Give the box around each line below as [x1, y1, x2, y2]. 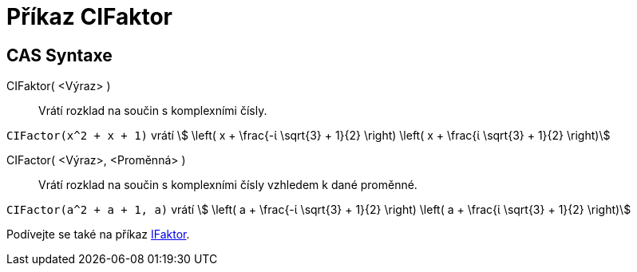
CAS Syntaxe [6, 45, 113, 65]
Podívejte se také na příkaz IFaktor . [6, 227, 190, 242]
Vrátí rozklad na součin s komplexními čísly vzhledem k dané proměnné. [38, 178, 417, 192]
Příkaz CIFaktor [6, 3, 173, 30]
